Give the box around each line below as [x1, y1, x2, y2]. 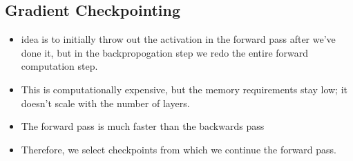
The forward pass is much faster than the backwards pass [21, 119, 265, 133]
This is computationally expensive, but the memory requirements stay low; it [21, 82, 348, 96]
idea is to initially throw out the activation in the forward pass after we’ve [21, 32, 336, 46]
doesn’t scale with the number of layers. [21, 95, 190, 110]
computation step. [21, 59, 98, 73]
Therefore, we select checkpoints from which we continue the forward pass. [21, 142, 337, 156]
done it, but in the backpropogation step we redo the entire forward [21, 45, 309, 59]
